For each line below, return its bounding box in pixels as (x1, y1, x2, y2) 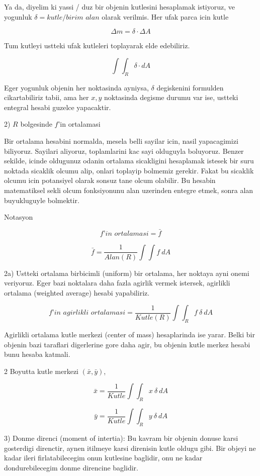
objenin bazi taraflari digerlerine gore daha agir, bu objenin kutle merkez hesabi (4, 339, 250, 349)
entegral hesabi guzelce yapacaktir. (4, 102, 111, 112)
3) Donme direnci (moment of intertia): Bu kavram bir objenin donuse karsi (4, 433, 238, 443)
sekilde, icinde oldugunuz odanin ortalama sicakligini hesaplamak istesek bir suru (4, 155, 254, 166)
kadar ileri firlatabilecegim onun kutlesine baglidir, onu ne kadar (4, 452, 203, 463)
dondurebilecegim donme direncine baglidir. (4, 462, 138, 472)
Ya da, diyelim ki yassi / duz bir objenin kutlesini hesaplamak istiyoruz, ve (4, 2, 235, 12)
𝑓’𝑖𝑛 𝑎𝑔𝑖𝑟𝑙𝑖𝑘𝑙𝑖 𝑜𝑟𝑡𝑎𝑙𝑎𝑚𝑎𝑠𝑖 (48, 309, 126, 317)
